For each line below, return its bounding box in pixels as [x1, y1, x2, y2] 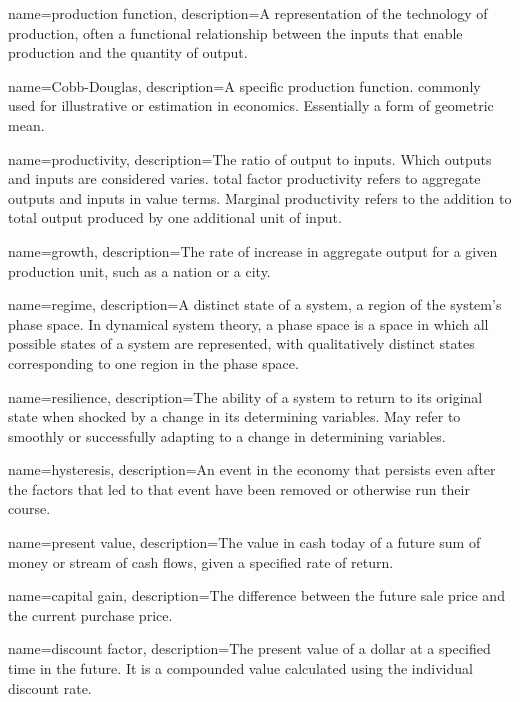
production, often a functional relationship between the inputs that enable [8, 22, 463, 43]
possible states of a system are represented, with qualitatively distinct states [8, 333, 475, 354]
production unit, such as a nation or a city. [8, 260, 271, 281]
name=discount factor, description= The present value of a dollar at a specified [8, 638, 491, 659]
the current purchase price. [8, 604, 173, 625]
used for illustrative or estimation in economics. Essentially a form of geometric [8, 95, 494, 116]
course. [8, 498, 51, 519]
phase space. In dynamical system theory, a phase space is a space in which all [8, 313, 489, 334]
